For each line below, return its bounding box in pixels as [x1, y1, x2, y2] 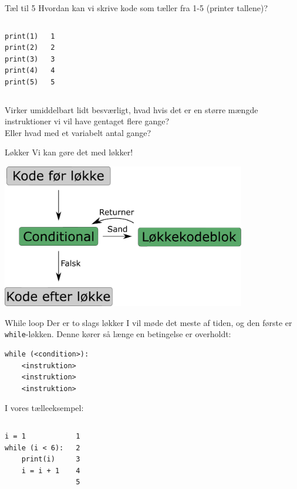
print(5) [5, 77, 39, 86]
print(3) [5, 55, 39, 63]
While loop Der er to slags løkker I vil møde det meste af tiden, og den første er [5, 316, 292, 328]
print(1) [5, 32, 39, 40]
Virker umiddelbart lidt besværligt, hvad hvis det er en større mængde [5, 103, 258, 116]
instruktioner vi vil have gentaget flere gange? [5, 115, 170, 127]
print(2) [5, 43, 39, 52]
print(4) [5, 66, 39, 75]
